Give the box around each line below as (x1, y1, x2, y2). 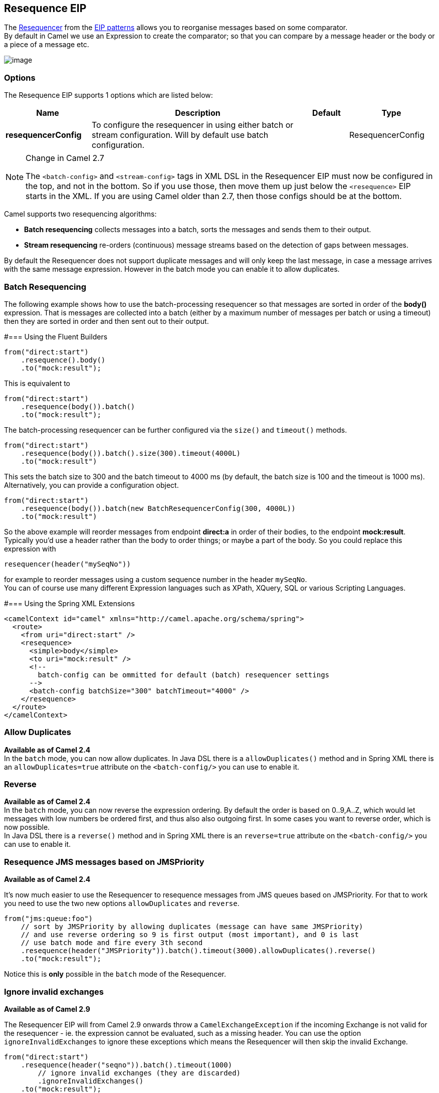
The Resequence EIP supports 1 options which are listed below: (4, 91, 213, 100)
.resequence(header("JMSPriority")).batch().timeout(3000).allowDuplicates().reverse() (21, 947, 376, 955)
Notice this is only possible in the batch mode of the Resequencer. (4, 970, 226, 979)
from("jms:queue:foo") (4, 915, 93, 923)
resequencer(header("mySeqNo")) (4, 560, 131, 568)
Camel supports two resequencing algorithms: (4, 210, 157, 219)
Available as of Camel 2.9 (4, 1004, 90, 1013)
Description (175, 108, 221, 118)
